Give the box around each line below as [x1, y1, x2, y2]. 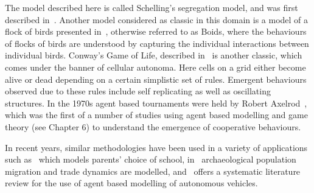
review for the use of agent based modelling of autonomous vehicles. [5, 177, 258, 189]
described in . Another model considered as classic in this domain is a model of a [5, 13, 309, 26]
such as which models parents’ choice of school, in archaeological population [5, 153, 296, 166]
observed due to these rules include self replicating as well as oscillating [5, 85, 271, 97]
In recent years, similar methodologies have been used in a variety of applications [5, 141, 308, 153]
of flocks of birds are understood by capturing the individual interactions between [5, 37, 309, 49]
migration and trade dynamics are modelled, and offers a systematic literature [5, 164, 301, 177]
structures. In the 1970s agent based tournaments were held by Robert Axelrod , [5, 96, 307, 109]
